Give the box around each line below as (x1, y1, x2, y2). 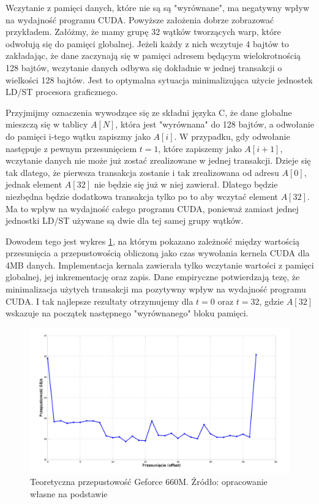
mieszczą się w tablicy (6, 118, 88, 131)
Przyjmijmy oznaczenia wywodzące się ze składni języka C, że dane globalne (6, 105, 292, 118)
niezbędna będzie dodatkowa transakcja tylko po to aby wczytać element (6, 189, 278, 202)
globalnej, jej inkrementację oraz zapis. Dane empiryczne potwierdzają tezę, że (6, 270, 300, 283)
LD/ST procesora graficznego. (6, 85, 118, 98)
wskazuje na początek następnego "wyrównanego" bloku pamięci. (6, 307, 249, 319)
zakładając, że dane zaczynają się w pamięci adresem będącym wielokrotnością (6, 49, 301, 62)
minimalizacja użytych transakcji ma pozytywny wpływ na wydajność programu (6, 283, 306, 296)
